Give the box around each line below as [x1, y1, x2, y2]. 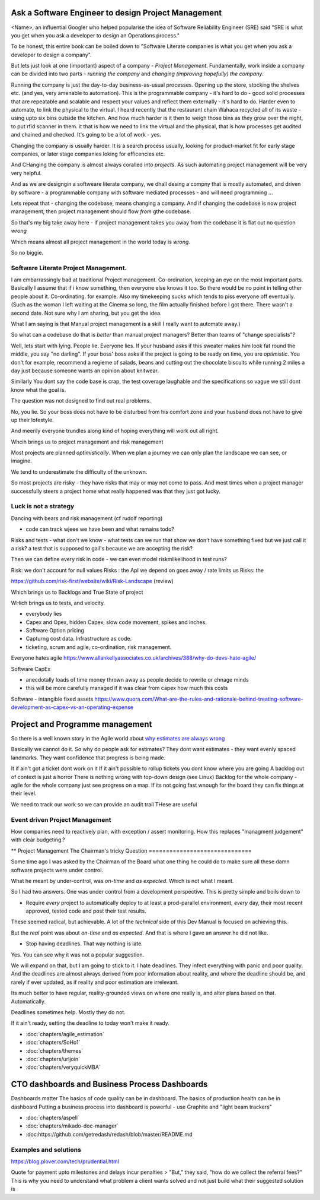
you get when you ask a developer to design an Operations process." [11, 31, 180, 39]
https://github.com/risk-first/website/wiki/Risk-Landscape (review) [11, 578, 174, 585]
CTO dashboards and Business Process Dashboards [11, 1079, 208, 1090]
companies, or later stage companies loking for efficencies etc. [11, 150, 165, 157]
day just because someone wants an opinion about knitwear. [11, 367, 159, 374]
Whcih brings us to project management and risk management [11, 438, 164, 445]
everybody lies [25, 610, 62, 618]
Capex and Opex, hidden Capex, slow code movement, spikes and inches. [25, 618, 207, 626]
